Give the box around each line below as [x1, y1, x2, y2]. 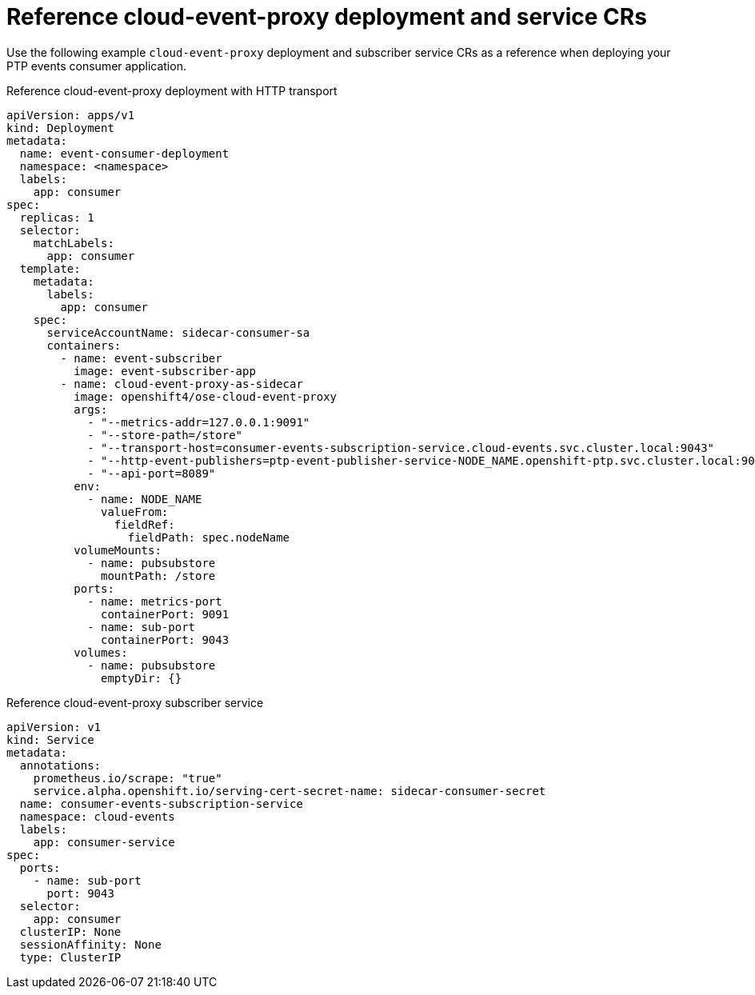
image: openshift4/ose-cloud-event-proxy [74, 390, 338, 403]
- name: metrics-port [87, 594, 222, 608]
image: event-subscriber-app [74, 364, 256, 378]
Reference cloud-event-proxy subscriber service [6, 695, 264, 709]
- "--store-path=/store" [87, 428, 243, 442]
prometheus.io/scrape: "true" [33, 771, 222, 785]
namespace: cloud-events [19, 809, 175, 823]
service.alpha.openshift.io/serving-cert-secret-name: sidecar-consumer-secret [33, 784, 546, 797]
